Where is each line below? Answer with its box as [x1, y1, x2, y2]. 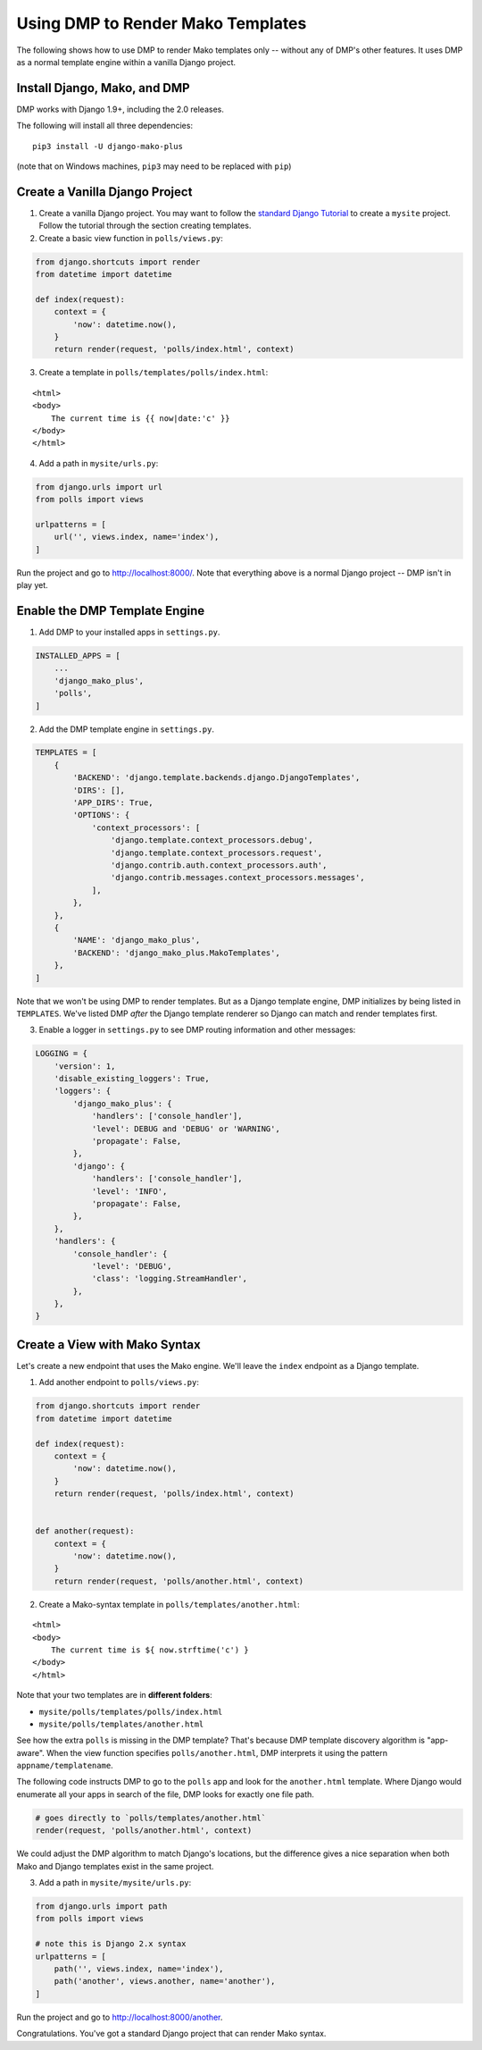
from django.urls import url [35, 482, 163, 491]
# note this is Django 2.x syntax [35, 1939, 187, 1949]
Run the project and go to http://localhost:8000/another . [16, 2012, 223, 2022]
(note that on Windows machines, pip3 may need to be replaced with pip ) [16, 161, 292, 172]
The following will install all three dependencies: [16, 121, 194, 131]
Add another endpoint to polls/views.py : [38, 1377, 200, 1388]
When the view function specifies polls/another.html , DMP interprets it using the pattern [46, 1747, 388, 1758]
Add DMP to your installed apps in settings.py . [38, 626, 220, 637]
